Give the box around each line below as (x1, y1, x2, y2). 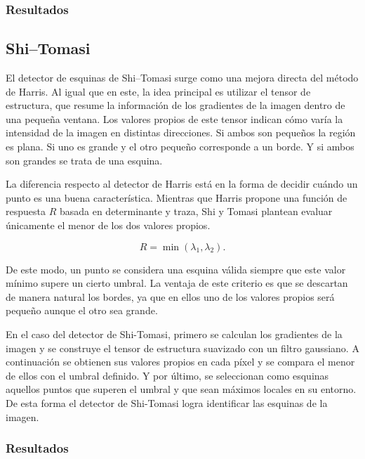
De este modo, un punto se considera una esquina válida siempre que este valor (6, 261, 346, 276)
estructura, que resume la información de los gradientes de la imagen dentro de (6, 98, 345, 112)
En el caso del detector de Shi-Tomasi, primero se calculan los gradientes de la (6, 326, 343, 341)
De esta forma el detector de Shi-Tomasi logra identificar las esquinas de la (6, 395, 328, 410)
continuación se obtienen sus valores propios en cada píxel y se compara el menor (6, 354, 355, 369)
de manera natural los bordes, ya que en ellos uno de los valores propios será (6, 289, 335, 304)
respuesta (6, 204, 46, 219)
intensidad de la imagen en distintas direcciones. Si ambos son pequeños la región (6, 125, 356, 140)
